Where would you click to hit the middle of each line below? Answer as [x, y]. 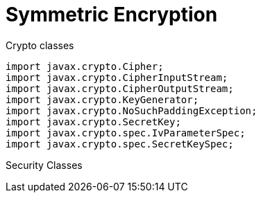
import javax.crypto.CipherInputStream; [117, 77]
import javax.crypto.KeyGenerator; [102, 99]
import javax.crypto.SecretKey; [93, 121]
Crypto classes [40, 45]
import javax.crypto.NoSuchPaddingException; [132, 110]
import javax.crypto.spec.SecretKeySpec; [120, 144]
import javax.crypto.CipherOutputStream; [120, 88]
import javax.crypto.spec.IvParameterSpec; [126, 133]
